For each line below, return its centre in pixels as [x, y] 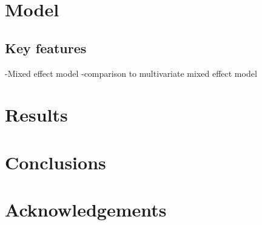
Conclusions [55, 162]
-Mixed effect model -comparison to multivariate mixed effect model [131, 73]
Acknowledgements [86, 210]
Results [36, 115]
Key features [46, 47]
